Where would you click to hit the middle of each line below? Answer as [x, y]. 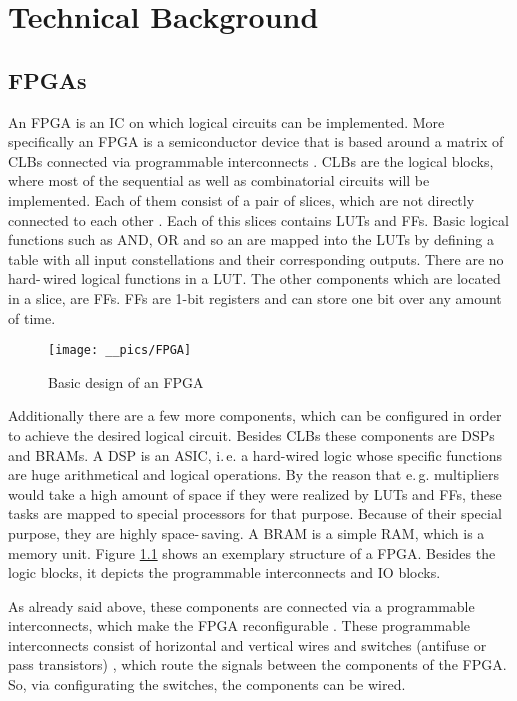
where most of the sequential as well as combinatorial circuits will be [219, 180]
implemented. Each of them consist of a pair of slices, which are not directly [241, 199]
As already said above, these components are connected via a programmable [241, 605]
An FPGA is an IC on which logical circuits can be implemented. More [226, 121]
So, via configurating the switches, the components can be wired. [207, 684]
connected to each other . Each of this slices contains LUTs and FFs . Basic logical [258, 219]
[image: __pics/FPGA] [120, 350]
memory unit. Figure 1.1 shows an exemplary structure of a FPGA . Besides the [252, 552]
